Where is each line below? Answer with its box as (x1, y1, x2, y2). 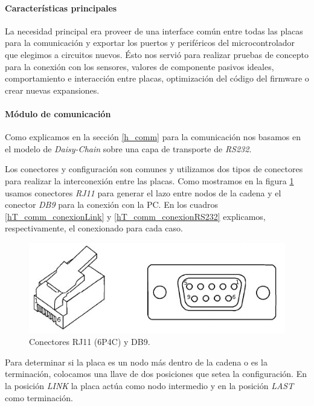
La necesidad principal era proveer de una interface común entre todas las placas (5, 24, 303, 37)
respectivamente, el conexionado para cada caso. (5, 222, 183, 234)
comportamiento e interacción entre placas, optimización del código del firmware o (5, 72, 309, 85)
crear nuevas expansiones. (5, 83, 100, 96)
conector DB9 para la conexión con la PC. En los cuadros (5, 198, 218, 211)
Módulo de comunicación (5, 107, 111, 120)
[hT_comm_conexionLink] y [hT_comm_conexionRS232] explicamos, (5, 210, 266, 222)
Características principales (5, 1, 117, 14)
